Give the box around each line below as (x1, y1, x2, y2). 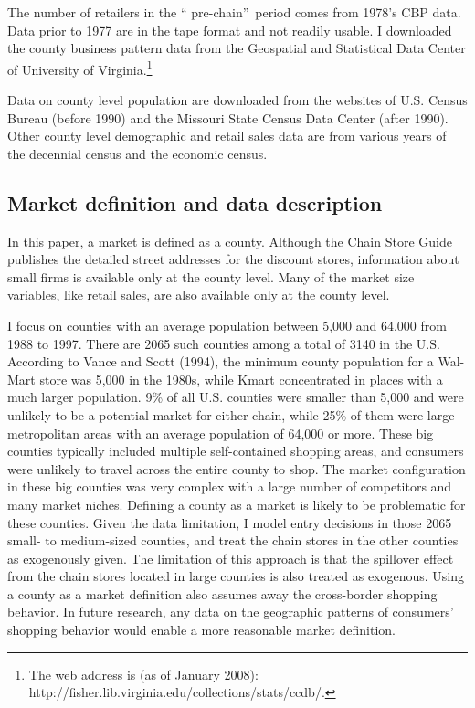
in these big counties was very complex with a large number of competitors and (7, 477, 452, 496)
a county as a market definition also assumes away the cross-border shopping (7, 584, 438, 603)
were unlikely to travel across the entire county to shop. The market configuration (7, 459, 466, 478)
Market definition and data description (7, 188, 383, 217)
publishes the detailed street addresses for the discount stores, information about (7, 249, 459, 269)
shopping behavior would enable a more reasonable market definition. (7, 620, 396, 639)
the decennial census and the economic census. (7, 143, 268, 163)
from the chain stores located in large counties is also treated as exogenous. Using (7, 566, 465, 586)
